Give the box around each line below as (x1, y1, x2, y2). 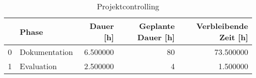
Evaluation (20, 60, 57, 72)
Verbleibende (196, 20, 248, 31)
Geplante (139, 20, 175, 31)
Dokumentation (20, 46, 73, 57)
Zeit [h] (219, 31, 248, 43)
